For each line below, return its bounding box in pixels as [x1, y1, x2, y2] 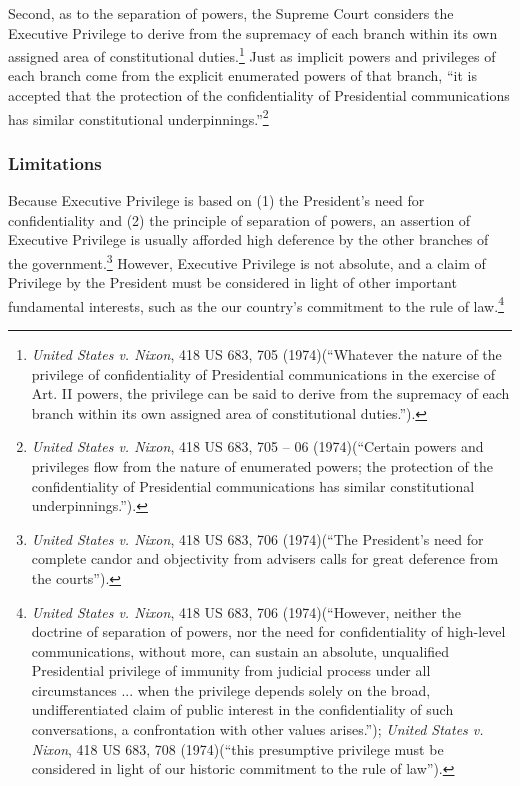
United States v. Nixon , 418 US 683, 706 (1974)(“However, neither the [31, 601, 461, 622]
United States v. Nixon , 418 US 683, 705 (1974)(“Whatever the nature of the [31, 343, 502, 364]
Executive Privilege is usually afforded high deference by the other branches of [8, 229, 489, 250]
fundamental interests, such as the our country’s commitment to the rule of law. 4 [8, 292, 504, 316]
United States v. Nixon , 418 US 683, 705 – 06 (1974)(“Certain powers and [31, 436, 484, 457]
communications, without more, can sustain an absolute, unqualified [31, 640, 450, 661]
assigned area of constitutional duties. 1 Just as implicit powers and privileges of [8, 43, 496, 66]
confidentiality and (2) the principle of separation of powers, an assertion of [8, 209, 471, 230]
